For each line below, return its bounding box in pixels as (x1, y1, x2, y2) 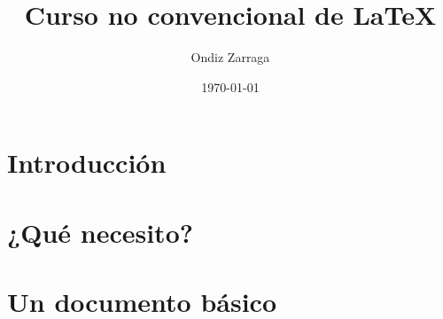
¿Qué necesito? (7, 214, 193, 250)
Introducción (7, 144, 167, 181)
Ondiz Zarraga (190, 48, 270, 66)
